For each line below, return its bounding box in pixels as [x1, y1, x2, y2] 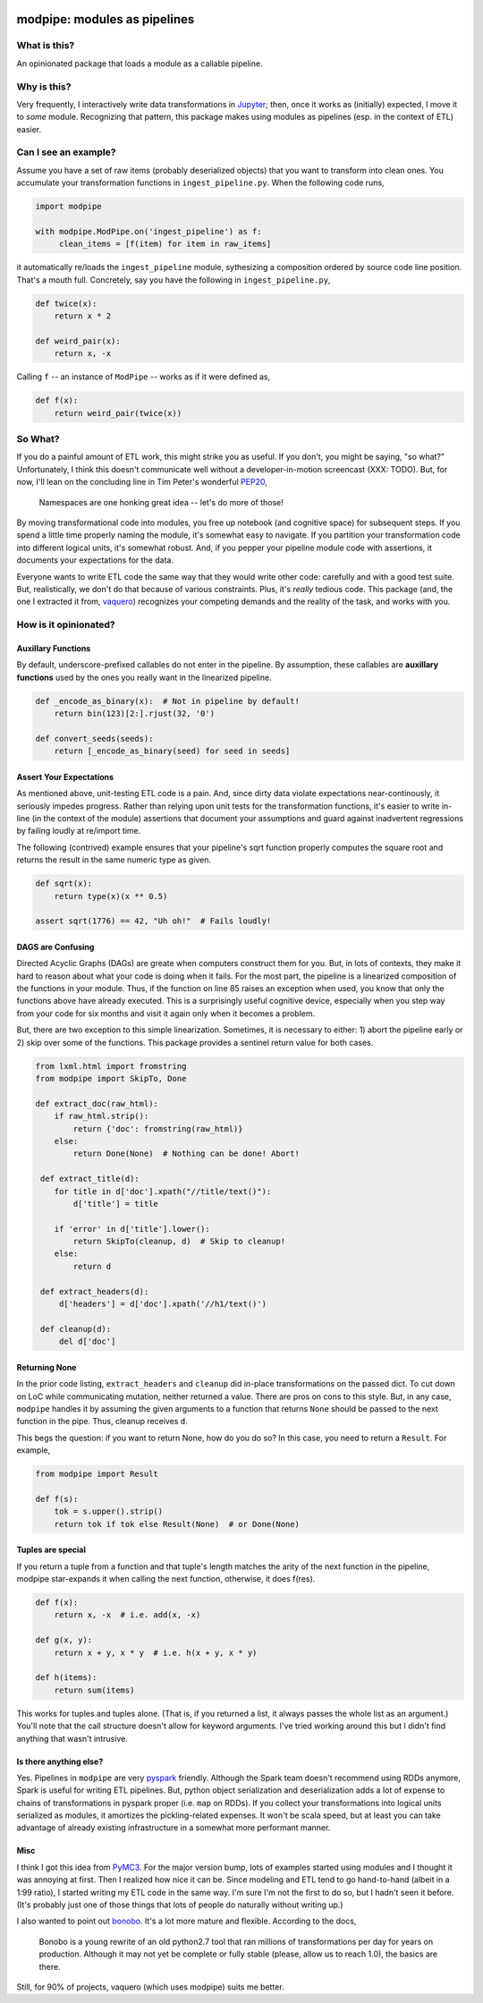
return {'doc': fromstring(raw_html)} [72, 1124, 243, 1133]
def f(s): [35, 1494, 79, 1504]
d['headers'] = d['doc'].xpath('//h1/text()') [58, 1299, 267, 1310]
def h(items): [35, 1673, 97, 1683]
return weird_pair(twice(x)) [54, 408, 182, 418]
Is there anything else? [16, 1756, 104, 1767]
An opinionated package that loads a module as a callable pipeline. [16, 58, 263, 69]
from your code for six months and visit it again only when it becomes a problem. [16, 1007, 316, 1019]
